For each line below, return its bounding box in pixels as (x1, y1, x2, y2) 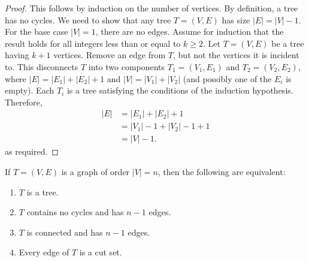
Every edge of (19, 246, 69, 258)
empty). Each (5, 84, 54, 97)
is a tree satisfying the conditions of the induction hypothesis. (66, 84, 293, 97)
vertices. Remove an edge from (53, 49, 166, 61)
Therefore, (5, 95, 43, 108)
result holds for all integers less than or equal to (5, 37, 181, 49)
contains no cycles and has (26, 206, 124, 218)
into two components (88, 60, 165, 73)
